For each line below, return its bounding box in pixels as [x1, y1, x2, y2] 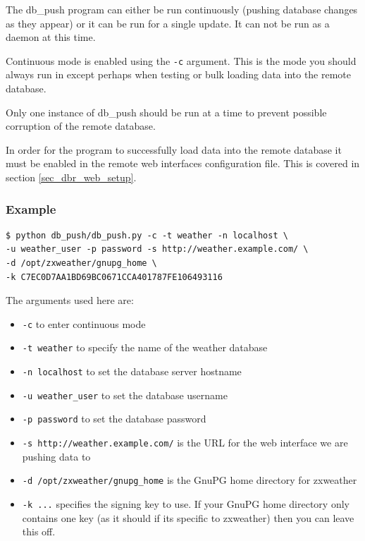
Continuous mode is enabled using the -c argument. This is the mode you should [6, 53, 357, 68]
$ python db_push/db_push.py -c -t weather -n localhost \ [6, 230, 288, 241]
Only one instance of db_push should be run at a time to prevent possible [6, 104, 327, 119]
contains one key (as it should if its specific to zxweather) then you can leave [22, 510, 354, 525]
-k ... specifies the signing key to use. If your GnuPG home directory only [22, 496, 349, 511]
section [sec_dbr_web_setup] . [6, 170, 137, 184]
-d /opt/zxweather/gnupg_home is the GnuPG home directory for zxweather [22, 473, 357, 487]
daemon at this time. [6, 30, 96, 44]
